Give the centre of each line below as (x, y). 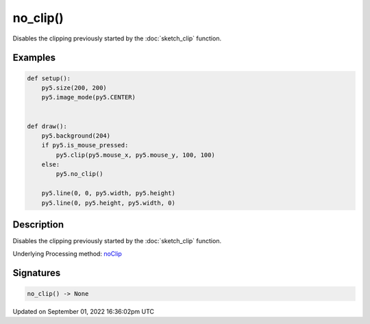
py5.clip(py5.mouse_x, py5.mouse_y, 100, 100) (135, 155)
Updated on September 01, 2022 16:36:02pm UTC (83, 311)
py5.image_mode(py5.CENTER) (89, 97)
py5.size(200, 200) (74, 88)
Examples (34, 58)
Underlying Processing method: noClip (67, 253)
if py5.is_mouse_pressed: (85, 145)
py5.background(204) (76, 136)
